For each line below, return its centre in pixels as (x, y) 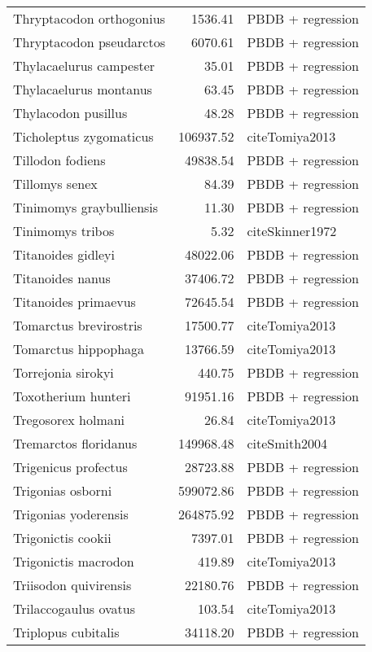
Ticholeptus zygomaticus (83, 136)
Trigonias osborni (63, 490)
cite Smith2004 (287, 443)
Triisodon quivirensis (72, 585)
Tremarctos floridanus (75, 443)
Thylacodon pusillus (70, 113)
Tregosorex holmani (69, 420)
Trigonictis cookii (62, 538)
